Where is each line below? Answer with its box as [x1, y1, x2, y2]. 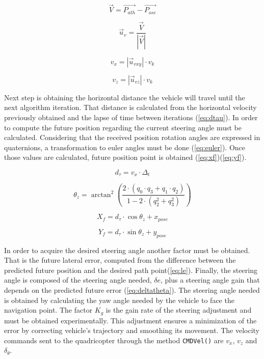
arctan [91, 191, 111, 199]
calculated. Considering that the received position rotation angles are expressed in [4, 132, 260, 143]
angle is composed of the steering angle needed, [4, 274, 152, 285]
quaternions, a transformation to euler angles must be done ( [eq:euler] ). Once [4, 142, 246, 152]
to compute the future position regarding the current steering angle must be [4, 122, 242, 132]
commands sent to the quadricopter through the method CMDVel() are [4, 335, 224, 345]
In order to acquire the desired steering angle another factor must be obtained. [4, 244, 250, 255]
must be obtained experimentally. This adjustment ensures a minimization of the [4, 315, 257, 325]
